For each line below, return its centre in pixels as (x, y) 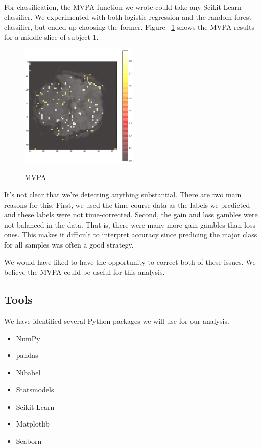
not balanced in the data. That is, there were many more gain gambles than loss (130, 224)
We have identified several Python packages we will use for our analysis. (117, 320)
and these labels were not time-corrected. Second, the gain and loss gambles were (131, 215)
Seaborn (29, 441)
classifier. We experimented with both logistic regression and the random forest (128, 17)
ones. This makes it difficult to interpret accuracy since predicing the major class (131, 234)
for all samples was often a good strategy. (69, 244)
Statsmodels (35, 389)
